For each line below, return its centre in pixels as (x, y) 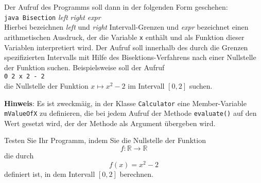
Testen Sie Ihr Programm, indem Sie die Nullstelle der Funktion (105, 140)
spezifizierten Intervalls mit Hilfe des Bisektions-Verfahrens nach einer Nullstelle (130, 57)
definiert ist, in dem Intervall (50, 174)
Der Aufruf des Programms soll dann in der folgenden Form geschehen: (116, 7)
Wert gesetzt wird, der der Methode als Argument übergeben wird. (110, 123)
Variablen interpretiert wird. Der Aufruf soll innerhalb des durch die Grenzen (126, 47)
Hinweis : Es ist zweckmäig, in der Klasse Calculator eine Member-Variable (125, 103)
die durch (19, 156)
